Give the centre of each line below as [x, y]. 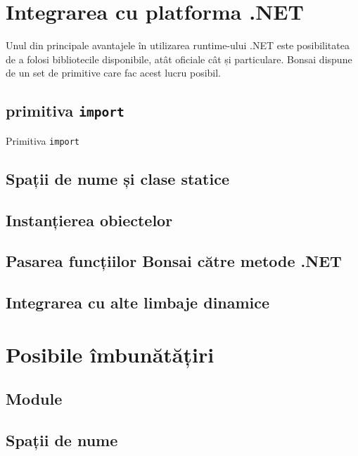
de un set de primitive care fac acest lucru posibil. [113, 73]
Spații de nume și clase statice [117, 178]
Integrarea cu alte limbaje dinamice [138, 302]
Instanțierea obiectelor [89, 220]
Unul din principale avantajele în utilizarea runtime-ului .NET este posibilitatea [178, 45]
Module [34, 399]
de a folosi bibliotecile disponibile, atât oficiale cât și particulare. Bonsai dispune [179, 59]
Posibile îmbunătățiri [110, 354]
